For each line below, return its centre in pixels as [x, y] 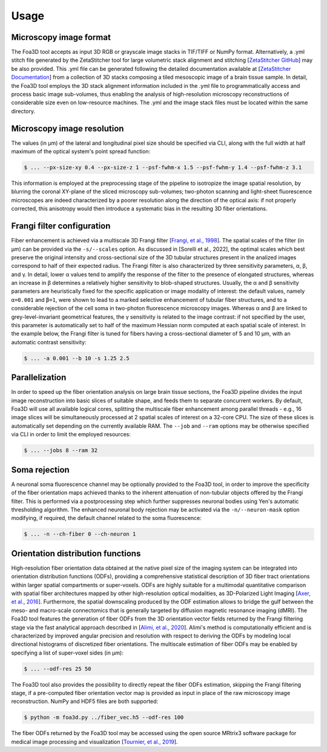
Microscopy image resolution [68, 128]
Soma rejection [40, 470]
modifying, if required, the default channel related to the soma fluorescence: [107, 518]
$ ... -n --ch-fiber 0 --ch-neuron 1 [80, 534]
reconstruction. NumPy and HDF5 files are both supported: [85, 701]
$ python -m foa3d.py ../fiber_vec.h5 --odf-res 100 [104, 717]
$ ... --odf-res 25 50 [58, 669]
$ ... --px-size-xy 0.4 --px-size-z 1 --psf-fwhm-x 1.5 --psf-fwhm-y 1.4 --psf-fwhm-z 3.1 [163, 168]
